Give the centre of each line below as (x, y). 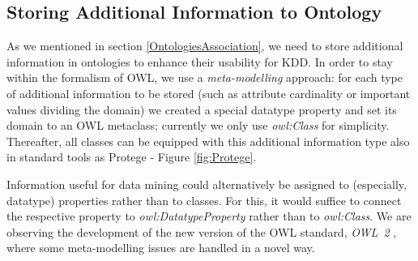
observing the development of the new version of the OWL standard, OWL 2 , (202, 231)
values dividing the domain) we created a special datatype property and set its (202, 109)
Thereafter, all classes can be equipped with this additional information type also (208, 141)
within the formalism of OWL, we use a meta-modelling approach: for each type (205, 77)
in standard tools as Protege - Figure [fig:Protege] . (132, 157)
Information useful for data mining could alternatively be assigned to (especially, (207, 184)
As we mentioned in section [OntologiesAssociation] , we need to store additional (205, 46)
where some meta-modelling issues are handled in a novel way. (161, 248)
